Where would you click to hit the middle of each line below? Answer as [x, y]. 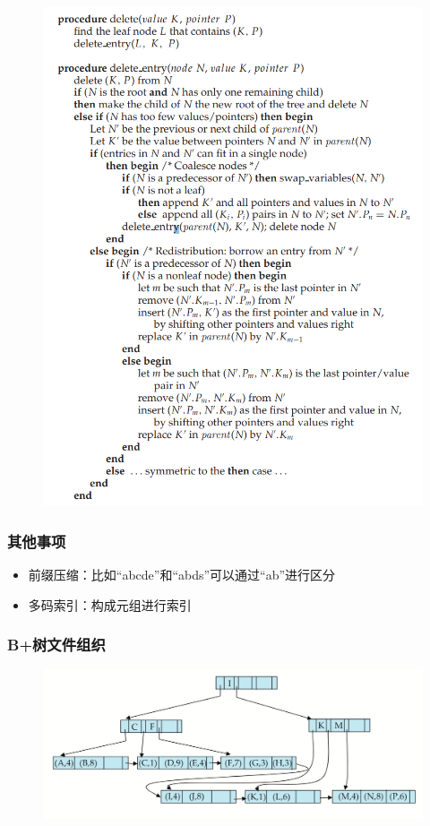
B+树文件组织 [56, 645]
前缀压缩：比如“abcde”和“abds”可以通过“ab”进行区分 [182, 574]
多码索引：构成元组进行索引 [110, 604]
